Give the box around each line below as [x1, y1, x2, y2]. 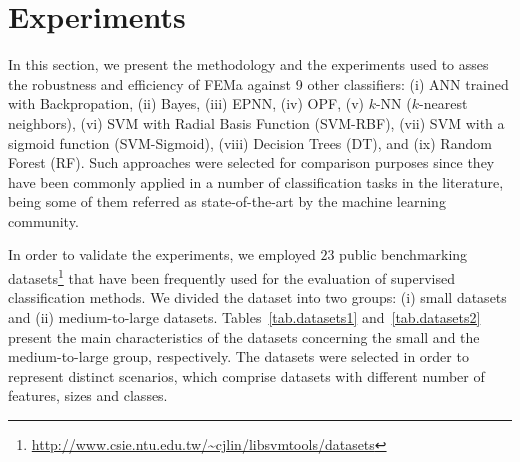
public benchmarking [339, 244, 468, 265]
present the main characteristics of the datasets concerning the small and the [8, 326, 480, 347]
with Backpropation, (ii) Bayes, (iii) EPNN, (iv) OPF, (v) [8, 93, 364, 114]
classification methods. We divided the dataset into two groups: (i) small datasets [8, 287, 507, 308]
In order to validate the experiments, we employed [8, 244, 316, 265]
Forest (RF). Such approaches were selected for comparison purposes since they [8, 152, 495, 173]
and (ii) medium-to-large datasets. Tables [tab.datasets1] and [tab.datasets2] [8, 306, 481, 327]
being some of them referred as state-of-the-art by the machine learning [8, 191, 446, 212]
